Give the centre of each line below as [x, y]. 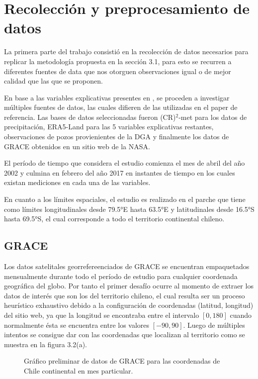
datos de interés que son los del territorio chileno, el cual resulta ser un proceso [125, 295]
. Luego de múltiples [214, 325]
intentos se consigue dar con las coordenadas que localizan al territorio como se [125, 334]
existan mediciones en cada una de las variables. [77, 182]
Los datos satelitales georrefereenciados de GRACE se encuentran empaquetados [127, 266]
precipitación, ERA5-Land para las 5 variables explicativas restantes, [109, 127]
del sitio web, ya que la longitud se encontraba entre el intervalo [102, 315]
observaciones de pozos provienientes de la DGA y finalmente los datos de [117, 137]
